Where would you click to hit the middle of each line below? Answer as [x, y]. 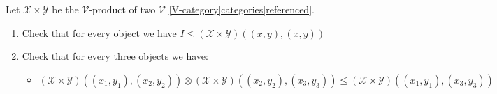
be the [65, 9]
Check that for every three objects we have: [115, 56]
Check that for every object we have [99, 32]
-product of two [122, 9]
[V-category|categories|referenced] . [242, 9]
